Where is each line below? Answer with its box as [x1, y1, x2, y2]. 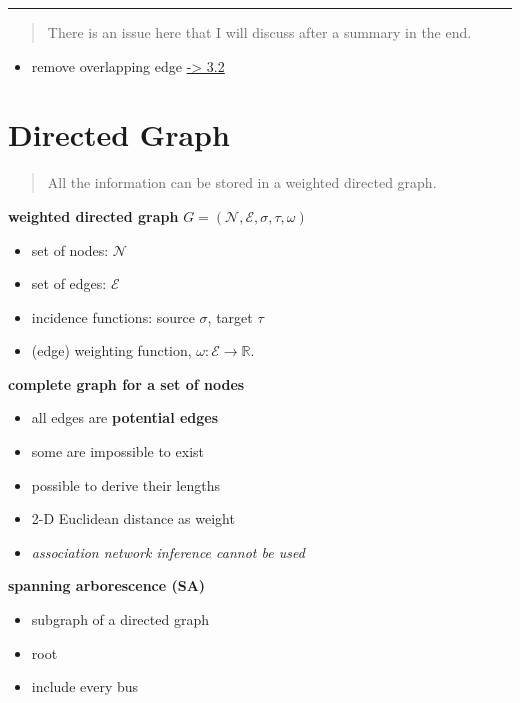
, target [207, 306, 253, 327]
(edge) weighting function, [31, 340, 192, 361]
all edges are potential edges [31, 407, 219, 428]
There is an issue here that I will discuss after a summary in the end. [47, 22, 472, 42]
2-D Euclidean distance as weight [31, 508, 235, 529]
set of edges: [31, 273, 107, 294]
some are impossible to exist [31, 441, 204, 462]
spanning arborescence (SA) [8, 575, 206, 596]
